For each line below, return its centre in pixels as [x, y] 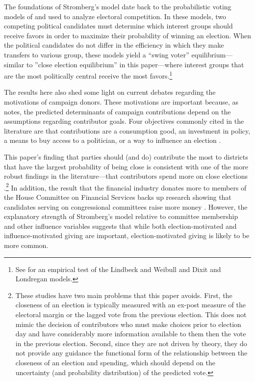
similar [14, 64]
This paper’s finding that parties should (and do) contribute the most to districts [126, 156]
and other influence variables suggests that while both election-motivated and [120, 226]
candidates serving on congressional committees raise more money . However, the [126, 206]
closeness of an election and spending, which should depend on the [115, 362]
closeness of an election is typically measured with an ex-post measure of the [130, 305]
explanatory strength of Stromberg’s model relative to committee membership [121, 216]
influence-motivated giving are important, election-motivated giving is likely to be [127, 235]
